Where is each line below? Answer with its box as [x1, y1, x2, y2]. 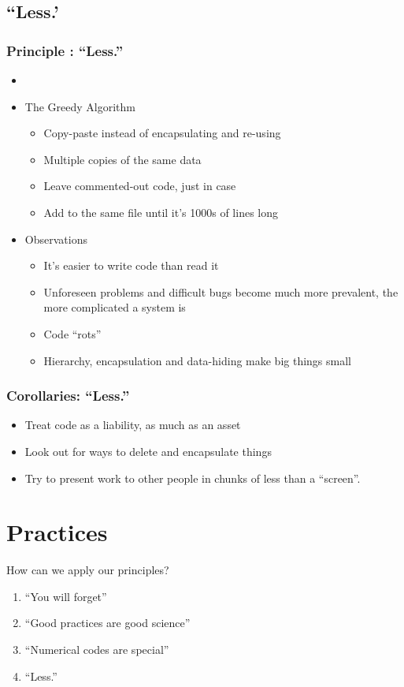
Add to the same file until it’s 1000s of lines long [43, 203, 278, 220]
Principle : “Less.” [6, 40, 123, 60]
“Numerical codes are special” [24, 641, 169, 658]
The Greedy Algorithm [24, 98, 135, 114]
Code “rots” [43, 325, 102, 342]
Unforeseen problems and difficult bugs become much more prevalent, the [43, 283, 398, 300]
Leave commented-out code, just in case [43, 177, 236, 194]
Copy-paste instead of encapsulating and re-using [43, 125, 281, 141]
